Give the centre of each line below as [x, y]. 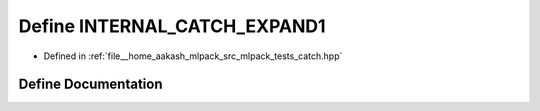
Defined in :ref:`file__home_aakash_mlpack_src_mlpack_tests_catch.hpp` [193, 56]
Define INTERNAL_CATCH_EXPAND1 [172, 26]
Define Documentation [90, 84]
